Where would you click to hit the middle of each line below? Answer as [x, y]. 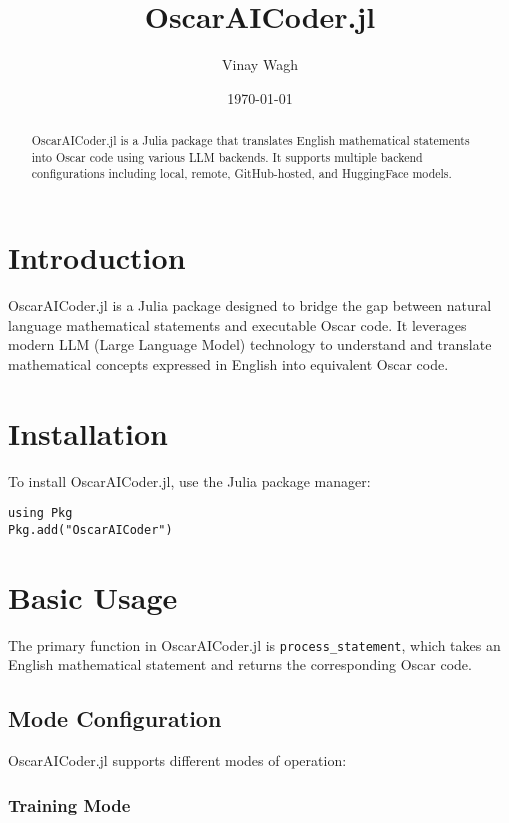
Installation [88, 432]
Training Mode [69, 804]
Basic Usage [93, 596]
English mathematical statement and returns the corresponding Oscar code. [240, 664]
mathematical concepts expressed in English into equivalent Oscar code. [228, 363]
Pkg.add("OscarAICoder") [90, 529]
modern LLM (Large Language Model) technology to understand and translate [250, 344]
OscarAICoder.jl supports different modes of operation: [177, 760]
